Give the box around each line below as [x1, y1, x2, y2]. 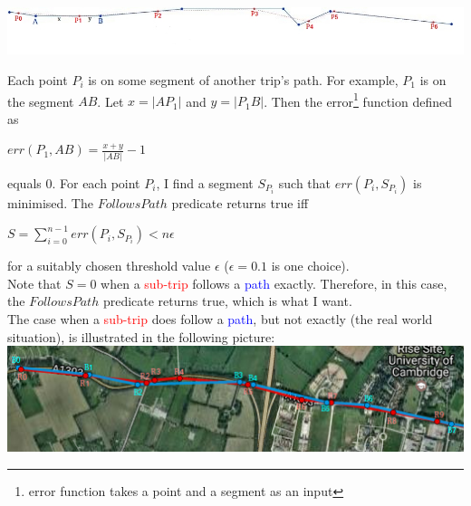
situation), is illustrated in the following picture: [7, 327, 275, 346]
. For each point [52, 173, 140, 192]
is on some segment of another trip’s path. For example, [88, 70, 399, 89]
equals [7, 173, 42, 192]
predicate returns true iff [171, 193, 309, 212]
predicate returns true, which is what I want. [102, 291, 352, 310]
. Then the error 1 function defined [264, 89, 453, 110]
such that [278, 173, 332, 192]
